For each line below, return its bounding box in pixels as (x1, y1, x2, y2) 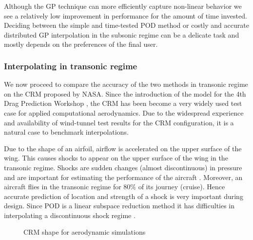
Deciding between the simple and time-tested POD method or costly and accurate (4, 20, 249, 30)
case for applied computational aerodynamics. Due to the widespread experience (4, 107, 244, 118)
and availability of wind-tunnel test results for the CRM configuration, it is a (4, 117, 234, 127)
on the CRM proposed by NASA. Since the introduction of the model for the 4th (4, 88, 246, 99)
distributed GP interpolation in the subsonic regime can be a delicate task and (4, 29, 239, 40)
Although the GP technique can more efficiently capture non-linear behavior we (4, 1, 242, 11)
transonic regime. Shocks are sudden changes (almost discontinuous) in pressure (4, 162, 242, 172)
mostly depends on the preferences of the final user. (4, 39, 158, 49)
